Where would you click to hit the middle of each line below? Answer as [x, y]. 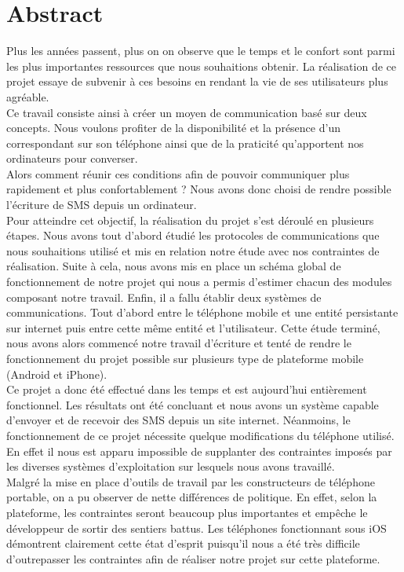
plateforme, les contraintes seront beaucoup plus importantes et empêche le [187, 512]
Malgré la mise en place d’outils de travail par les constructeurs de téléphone [191, 481]
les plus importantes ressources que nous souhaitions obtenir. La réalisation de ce [201, 66]
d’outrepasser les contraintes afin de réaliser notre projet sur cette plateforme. [193, 558]
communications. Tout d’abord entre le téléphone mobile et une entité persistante [202, 312]
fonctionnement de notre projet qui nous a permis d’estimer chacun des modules [199, 282]
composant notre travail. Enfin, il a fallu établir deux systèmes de [164, 297]
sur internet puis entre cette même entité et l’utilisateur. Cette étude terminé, [193, 327]
